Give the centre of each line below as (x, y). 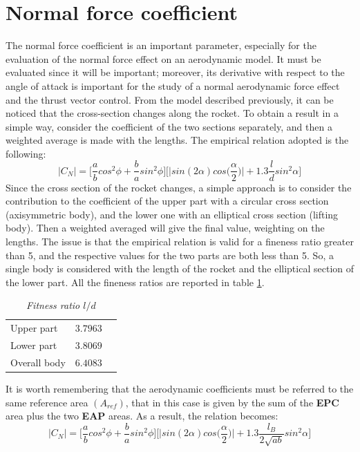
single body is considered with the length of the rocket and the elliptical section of (180, 269)
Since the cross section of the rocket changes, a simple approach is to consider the (179, 187)
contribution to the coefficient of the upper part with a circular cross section (167, 201)
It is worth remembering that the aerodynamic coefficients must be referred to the (180, 388)
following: (26, 153)
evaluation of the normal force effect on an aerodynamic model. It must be (163, 58)
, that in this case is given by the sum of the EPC (233, 402)
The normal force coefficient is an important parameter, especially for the (161, 45)
